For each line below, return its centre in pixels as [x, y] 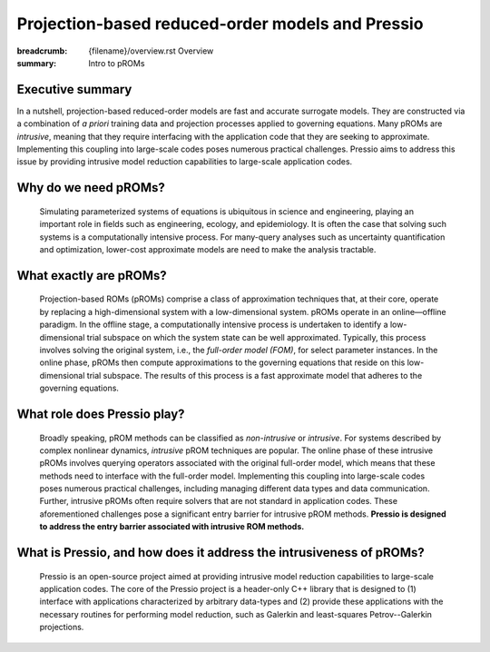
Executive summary [74, 89]
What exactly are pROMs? [92, 276]
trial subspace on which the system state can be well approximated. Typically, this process [256, 337]
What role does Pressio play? [101, 414]
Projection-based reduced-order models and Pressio [220, 24]
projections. [62, 627]
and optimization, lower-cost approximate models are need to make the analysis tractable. [208, 249]
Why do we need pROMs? [91, 188]
